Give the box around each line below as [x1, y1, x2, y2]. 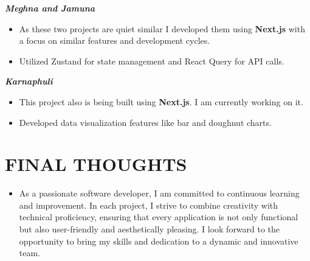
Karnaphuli [5, 75, 53, 88]
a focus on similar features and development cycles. [19, 34, 210, 47]
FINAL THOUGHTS [5, 151, 187, 176]
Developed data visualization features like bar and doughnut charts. [19, 116, 272, 128]
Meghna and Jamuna [5, 2, 95, 14]
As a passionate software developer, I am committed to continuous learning [19, 187, 300, 200]
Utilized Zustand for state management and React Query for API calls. [19, 54, 284, 67]
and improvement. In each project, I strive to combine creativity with [19, 198, 278, 211]
